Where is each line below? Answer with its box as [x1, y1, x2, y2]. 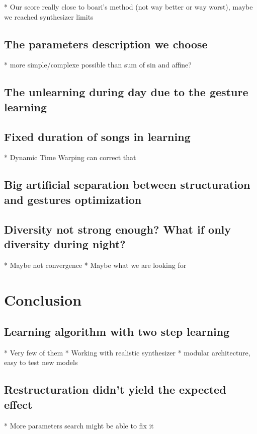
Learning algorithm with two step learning [4, 324, 230, 339]
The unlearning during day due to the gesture [4, 84, 248, 100]
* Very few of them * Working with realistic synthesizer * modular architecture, [4, 347, 250, 357]
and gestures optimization [4, 191, 142, 207]
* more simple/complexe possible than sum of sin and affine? [4, 59, 192, 70]
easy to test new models [4, 357, 78, 368]
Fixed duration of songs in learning [4, 128, 191, 144]
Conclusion [4, 289, 82, 310]
